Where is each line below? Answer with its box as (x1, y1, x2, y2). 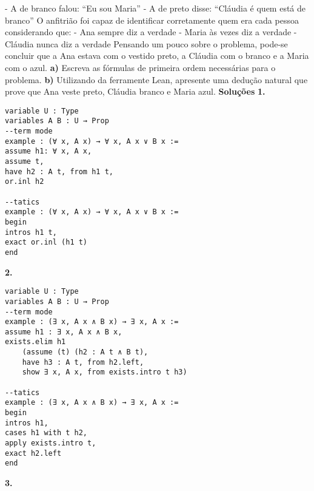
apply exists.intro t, (5, 439, 96, 448)
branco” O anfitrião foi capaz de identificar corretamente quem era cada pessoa (5, 13, 299, 26)
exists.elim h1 (5, 337, 66, 347)
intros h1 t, (5, 228, 57, 237)
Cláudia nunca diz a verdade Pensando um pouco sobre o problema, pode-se (5, 37, 288, 50)
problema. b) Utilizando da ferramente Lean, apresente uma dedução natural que (5, 73, 308, 86)
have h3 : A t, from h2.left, (22, 357, 144, 367)
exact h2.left (5, 449, 62, 458)
